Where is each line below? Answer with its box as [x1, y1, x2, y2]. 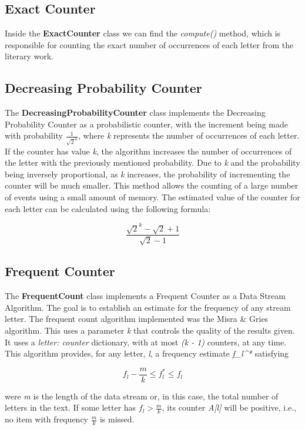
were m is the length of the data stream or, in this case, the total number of [5, 389, 279, 402]
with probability [5, 129, 63, 142]
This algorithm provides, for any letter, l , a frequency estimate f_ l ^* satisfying [5, 347, 289, 360]
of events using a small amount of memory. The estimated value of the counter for [5, 191, 300, 203]
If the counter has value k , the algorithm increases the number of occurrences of [5, 145, 292, 157]
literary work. [5, 50, 53, 62]
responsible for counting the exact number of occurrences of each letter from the [5, 38, 294, 51]
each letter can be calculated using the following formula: [5, 202, 211, 214]
